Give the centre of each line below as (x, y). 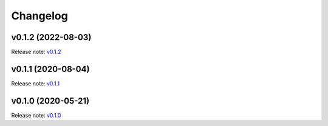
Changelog (39, 16)
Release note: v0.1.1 (36, 83)
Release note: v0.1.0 (36, 115)
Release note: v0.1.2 (36, 52)
